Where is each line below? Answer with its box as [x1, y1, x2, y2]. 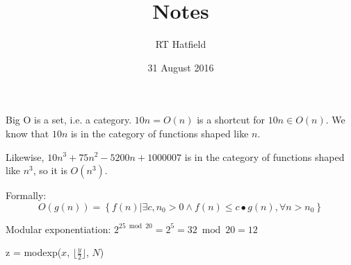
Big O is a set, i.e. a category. [6, 112, 132, 127]
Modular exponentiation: [6, 221, 111, 236]
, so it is [33, 163, 67, 178]
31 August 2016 [147, 60, 214, 74]
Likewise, [6, 149, 44, 164]
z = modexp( [6, 245, 62, 259]
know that [6, 126, 49, 140]
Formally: [6, 188, 47, 203]
